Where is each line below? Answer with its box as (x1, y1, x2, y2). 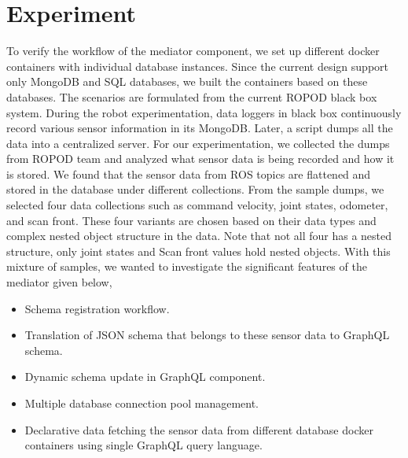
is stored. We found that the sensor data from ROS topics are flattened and (6, 165, 371, 182)
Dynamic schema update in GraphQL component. (24, 368, 266, 385)
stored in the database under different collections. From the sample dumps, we (6, 181, 384, 198)
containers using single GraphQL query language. (24, 437, 263, 453)
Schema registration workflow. (24, 300, 170, 316)
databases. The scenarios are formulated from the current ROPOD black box (6, 88, 377, 105)
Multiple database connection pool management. (24, 395, 259, 411)
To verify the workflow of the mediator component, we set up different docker (6, 42, 380, 59)
